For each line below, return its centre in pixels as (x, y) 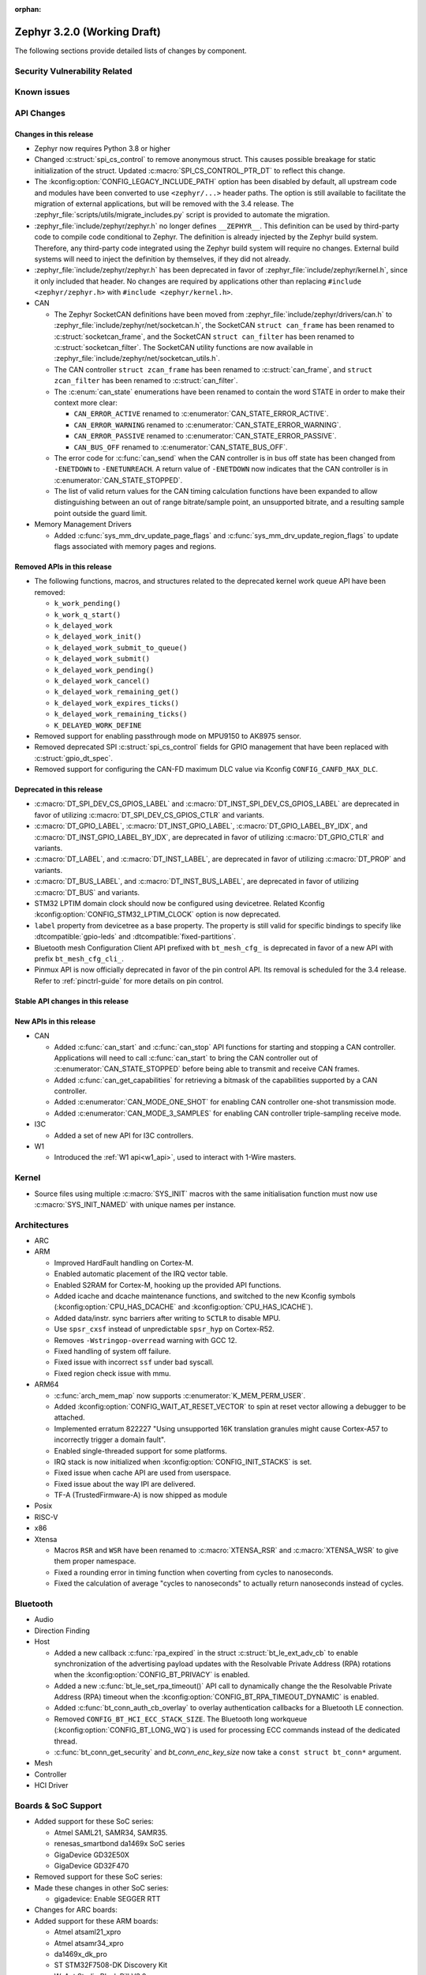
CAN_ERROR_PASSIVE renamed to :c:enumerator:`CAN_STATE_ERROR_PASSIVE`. (205, 436)
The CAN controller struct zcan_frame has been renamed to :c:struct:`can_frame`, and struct (213, 369)
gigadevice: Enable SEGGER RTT (107, 1899)
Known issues (42, 92)
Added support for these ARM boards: (96, 1920)
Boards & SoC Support (58, 1805)
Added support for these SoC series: (94, 1822)
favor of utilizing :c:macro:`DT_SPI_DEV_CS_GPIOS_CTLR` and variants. (149, 814)
